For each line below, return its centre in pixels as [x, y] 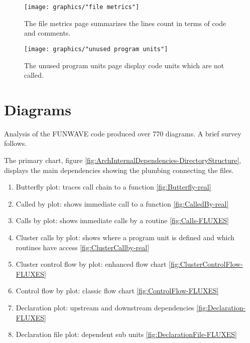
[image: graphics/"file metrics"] [82, 7]
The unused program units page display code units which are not [124, 65]
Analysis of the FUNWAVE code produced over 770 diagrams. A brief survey [123, 133]
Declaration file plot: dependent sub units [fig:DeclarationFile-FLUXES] [126, 334]
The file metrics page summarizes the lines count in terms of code [125, 23]
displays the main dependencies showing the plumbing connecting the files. [119, 170]
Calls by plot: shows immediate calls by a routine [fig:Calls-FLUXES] [122, 220]
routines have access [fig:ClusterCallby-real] [83, 247]
